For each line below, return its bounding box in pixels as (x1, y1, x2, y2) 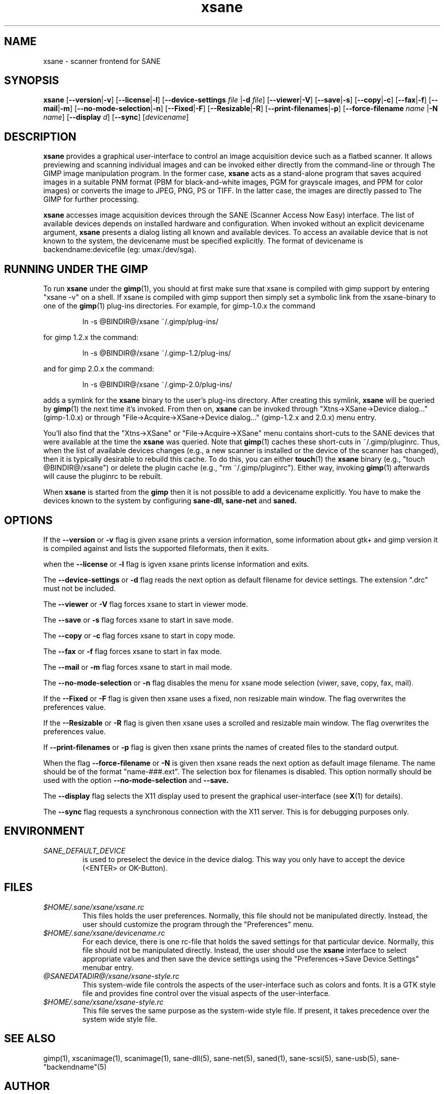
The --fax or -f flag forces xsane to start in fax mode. (43, 646, 222, 656)
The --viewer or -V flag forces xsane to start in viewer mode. (43, 599, 248, 608)
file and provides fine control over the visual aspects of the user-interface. (82, 988, 330, 998)
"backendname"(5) (43, 1062, 107, 1071)
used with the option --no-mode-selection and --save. (43, 775, 229, 784)
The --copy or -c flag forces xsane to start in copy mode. (43, 631, 236, 640)
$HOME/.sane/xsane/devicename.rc (43, 928, 165, 937)
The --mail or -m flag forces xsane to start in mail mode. (43, 662, 232, 671)
